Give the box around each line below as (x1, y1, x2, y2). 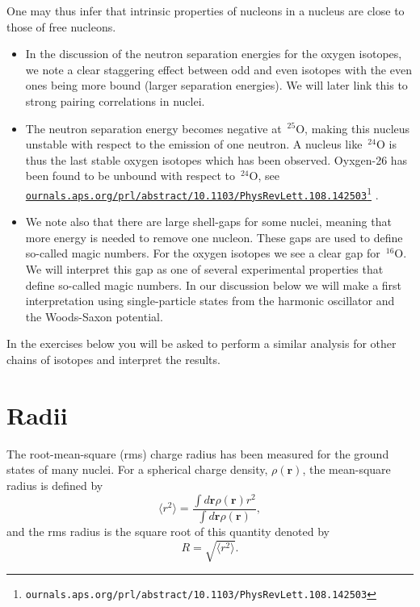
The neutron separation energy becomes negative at (25, 119, 282, 136)
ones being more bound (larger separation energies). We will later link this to (25, 77, 408, 94)
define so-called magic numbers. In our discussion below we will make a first (25, 276, 402, 293)
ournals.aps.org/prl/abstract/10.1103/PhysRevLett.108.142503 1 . (25, 183, 379, 203)
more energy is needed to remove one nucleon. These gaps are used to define (25, 228, 403, 245)
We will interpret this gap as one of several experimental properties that (25, 261, 384, 278)
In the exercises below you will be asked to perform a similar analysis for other (6, 335, 397, 352)
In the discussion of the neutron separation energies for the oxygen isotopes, (25, 45, 402, 62)
